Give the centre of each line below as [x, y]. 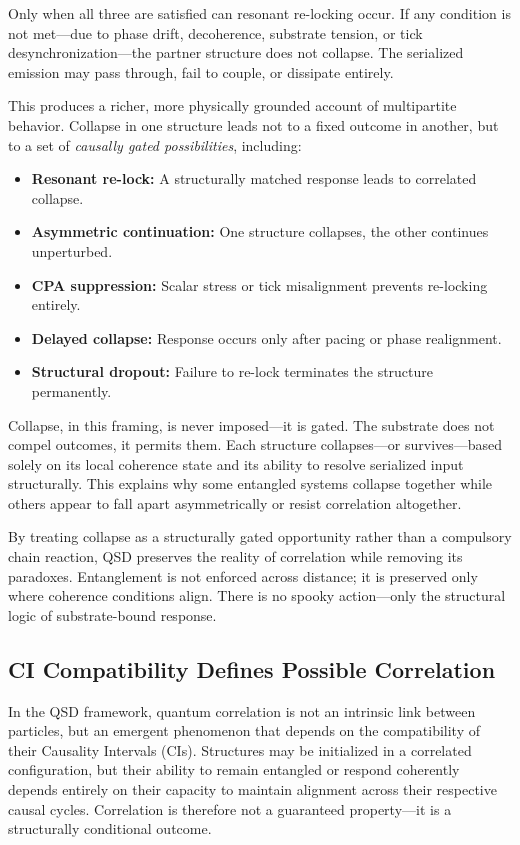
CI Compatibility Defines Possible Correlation [252, 668]
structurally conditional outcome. [110, 828]
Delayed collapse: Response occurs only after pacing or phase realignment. [266, 337]
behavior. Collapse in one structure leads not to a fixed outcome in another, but [253, 124]
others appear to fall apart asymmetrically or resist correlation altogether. [235, 502]
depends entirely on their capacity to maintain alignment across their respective [252, 789]
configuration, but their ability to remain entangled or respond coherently [234, 769]
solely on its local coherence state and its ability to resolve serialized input [236, 463]
